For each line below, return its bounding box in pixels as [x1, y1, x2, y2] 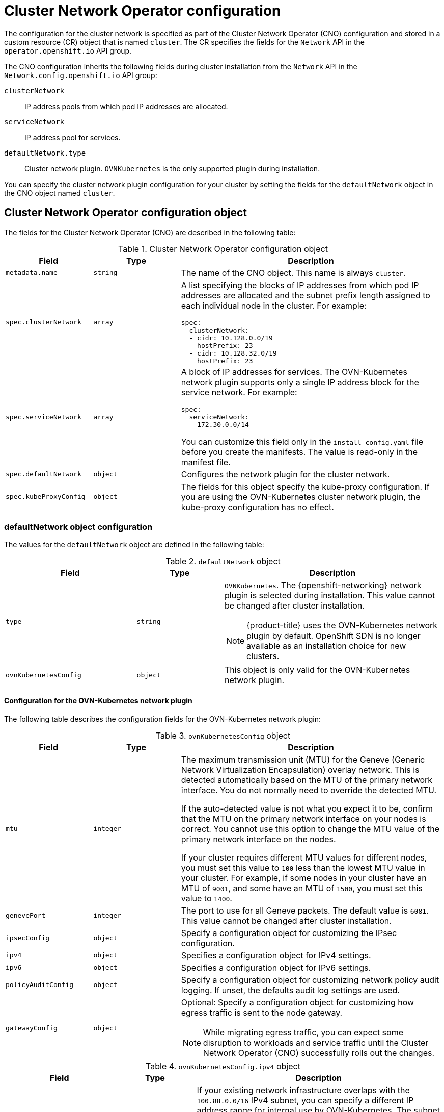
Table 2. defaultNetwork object [165, 556, 281, 567]
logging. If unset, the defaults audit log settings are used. [181, 984, 400, 995]
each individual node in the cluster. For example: [181, 300, 367, 311]
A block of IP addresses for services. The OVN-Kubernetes [181, 366, 407, 377]
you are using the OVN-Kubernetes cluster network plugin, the [181, 491, 421, 502]
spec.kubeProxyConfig [6, 493, 86, 501]
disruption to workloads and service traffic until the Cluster [203, 1037, 429, 1048]
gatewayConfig [6, 1024, 58, 1032]
